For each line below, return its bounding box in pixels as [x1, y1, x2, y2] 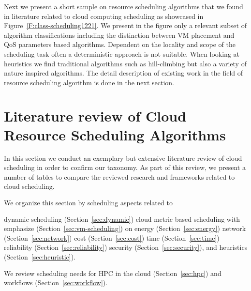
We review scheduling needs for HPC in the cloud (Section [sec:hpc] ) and [4, 268, 221, 278]
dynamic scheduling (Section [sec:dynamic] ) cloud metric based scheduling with [4, 214, 240, 224]
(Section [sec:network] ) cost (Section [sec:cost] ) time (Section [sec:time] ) [4, 232, 220, 243]
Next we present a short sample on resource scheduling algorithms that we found [4, 1, 243, 11]
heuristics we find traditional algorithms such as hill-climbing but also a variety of [4, 58, 247, 68]
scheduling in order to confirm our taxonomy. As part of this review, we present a [4, 162, 246, 172]
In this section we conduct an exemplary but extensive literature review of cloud [4, 153, 242, 163]
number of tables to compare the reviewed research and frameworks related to [4, 171, 235, 182]
